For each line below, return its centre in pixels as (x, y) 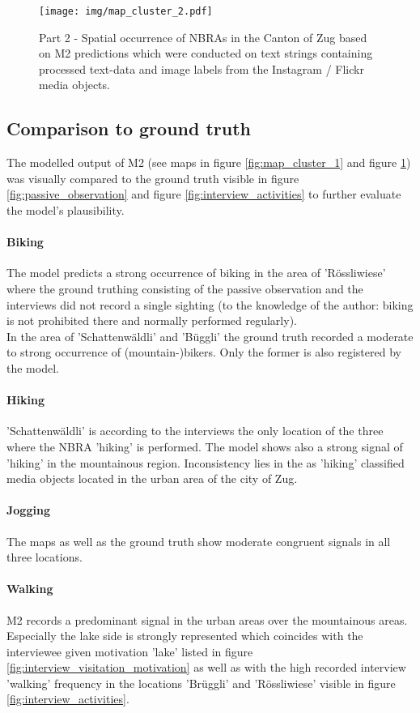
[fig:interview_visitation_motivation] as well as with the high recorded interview (206, 667)
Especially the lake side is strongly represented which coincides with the (185, 636)
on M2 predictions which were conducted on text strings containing (206, 53)
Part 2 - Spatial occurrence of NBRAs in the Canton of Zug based (203, 37)
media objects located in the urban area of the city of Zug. (152, 478)
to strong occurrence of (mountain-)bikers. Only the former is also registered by (204, 352)
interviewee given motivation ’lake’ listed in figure (130, 651)
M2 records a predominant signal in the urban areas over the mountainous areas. (207, 619)
